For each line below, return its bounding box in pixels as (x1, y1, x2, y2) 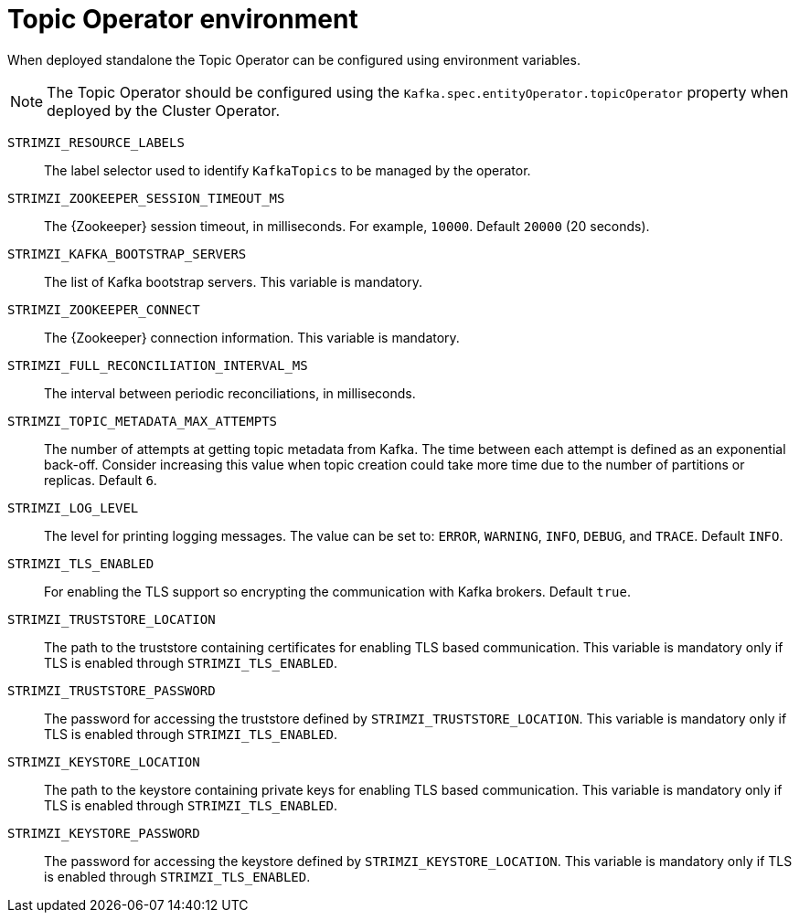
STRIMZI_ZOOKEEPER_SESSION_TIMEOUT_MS (7, 190, 285, 206)
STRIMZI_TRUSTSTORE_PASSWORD (7, 682, 216, 698)
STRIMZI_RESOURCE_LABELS (7, 134, 185, 150)
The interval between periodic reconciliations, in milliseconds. (44, 385, 416, 401)
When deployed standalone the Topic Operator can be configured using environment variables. (7, 51, 581, 68)
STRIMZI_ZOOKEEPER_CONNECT (7, 301, 200, 317)
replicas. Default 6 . (44, 471, 157, 488)
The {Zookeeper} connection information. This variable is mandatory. (44, 329, 460, 345)
